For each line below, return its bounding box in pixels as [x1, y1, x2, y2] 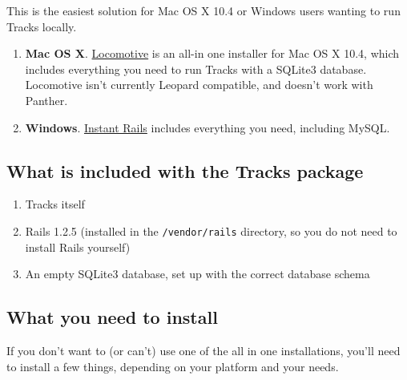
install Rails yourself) [25, 238, 131, 255]
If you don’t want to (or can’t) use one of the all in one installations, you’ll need [6, 342, 401, 358]
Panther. [25, 91, 68, 108]
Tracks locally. [6, 18, 77, 34]
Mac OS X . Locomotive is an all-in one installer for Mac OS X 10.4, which [25, 45, 400, 62]
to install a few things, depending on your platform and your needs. [6, 358, 339, 374]
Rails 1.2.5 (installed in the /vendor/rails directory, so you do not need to [25, 222, 397, 239]
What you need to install [6, 305, 218, 329]
